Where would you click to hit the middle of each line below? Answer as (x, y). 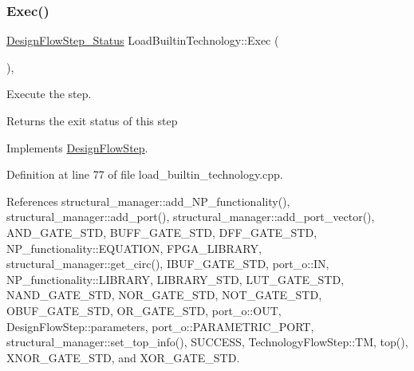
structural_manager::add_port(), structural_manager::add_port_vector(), (191, 217)
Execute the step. (49, 94)
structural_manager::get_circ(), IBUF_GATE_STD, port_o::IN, (168, 264)
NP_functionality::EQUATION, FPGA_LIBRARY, (134, 248)
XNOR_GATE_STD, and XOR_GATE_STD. (123, 357)
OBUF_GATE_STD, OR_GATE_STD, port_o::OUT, (144, 310)
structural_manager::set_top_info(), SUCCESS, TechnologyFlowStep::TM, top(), (207, 342)
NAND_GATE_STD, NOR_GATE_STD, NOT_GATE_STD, (164, 295)
